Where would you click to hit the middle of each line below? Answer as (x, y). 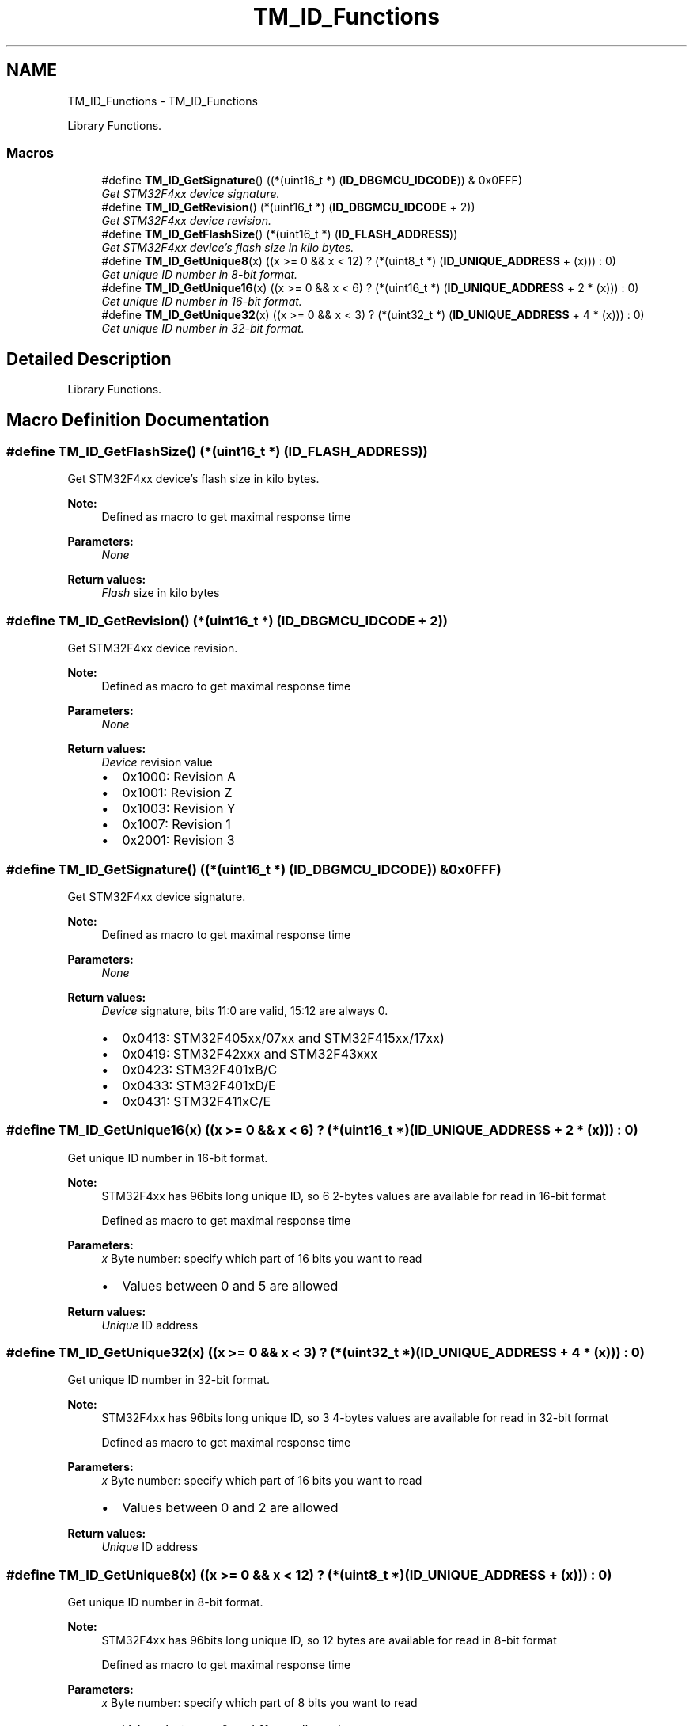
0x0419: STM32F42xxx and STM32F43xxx (250, 1053)
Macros (30, 152)
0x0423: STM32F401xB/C (200, 1069)
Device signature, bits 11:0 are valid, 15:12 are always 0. (245, 1010)
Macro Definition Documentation (138, 420)
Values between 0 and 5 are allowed (230, 1285)
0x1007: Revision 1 (176, 825)
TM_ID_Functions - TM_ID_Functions (163, 101)
